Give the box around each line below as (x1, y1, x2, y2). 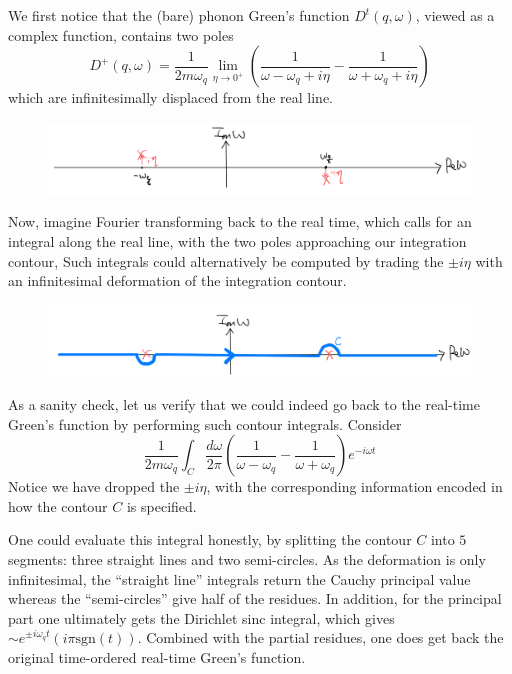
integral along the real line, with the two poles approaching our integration (8, 231, 467, 252)
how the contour (8, 495, 108, 516)
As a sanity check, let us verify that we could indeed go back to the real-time (8, 394, 480, 415)
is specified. (126, 495, 197, 516)
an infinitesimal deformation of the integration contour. (8, 270, 347, 291)
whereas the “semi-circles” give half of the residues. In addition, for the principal (8, 588, 502, 609)
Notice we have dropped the (8, 476, 180, 497)
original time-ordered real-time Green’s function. (8, 646, 306, 667)
